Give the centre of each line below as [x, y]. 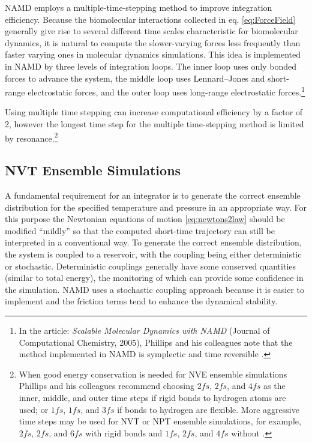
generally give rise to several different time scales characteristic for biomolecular [151, 31]
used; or [34, 409]
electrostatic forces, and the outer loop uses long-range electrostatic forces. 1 [166, 91]
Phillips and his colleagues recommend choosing [107, 386]
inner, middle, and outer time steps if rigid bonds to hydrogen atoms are [152, 397]
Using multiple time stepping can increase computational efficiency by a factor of [154, 112]
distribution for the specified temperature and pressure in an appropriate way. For [156, 207]
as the [274, 386]
